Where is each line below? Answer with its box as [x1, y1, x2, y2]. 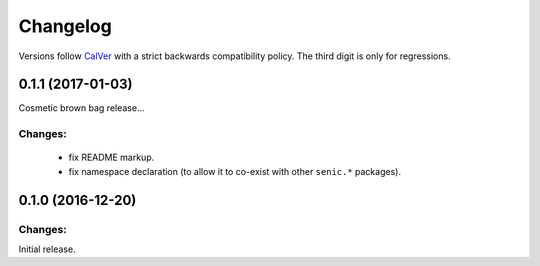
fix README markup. [68, 151, 155, 164]
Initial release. [18, 243, 76, 255]
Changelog [18, 15, 112, 37]
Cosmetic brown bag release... [18, 102, 145, 114]
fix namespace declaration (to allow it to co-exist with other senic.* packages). [68, 165, 402, 177]
